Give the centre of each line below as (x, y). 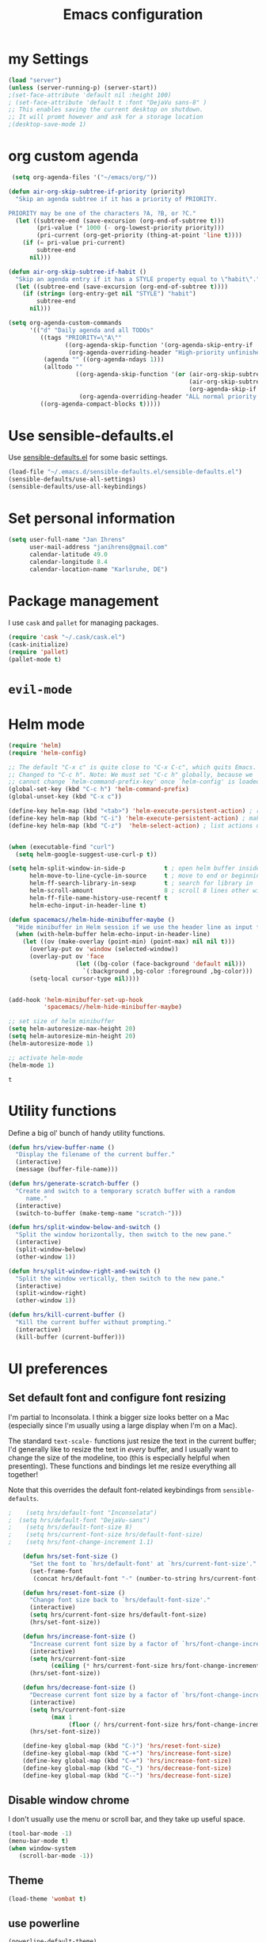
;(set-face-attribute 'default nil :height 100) (90, 95)
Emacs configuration (133, 15)
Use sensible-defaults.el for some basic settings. (88, 458)
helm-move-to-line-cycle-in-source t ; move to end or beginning (146, 876)
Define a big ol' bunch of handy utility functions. (87, 1133)
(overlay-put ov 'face (66, 957)
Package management (84, 601)
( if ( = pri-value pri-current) (74, 243)
